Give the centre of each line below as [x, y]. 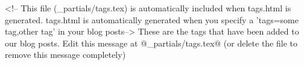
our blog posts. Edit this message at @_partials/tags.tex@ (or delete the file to [151, 43]
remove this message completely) [65, 55]
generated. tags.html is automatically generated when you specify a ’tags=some [152, 19]
